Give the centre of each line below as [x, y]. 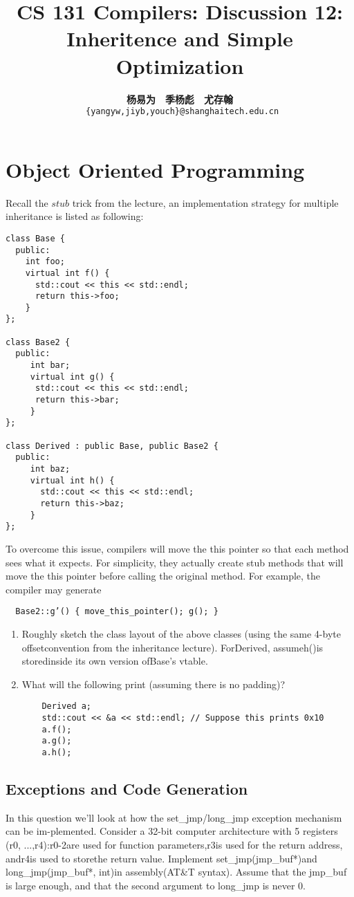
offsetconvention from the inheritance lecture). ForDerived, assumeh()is [173, 647]
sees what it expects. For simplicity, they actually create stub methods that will [175, 562]
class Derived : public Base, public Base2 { [112, 446]
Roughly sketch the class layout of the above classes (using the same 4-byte [181, 633]
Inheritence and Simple [180, 38]
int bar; [50, 366]
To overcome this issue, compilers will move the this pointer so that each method [177, 548]
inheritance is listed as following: [75, 216]
